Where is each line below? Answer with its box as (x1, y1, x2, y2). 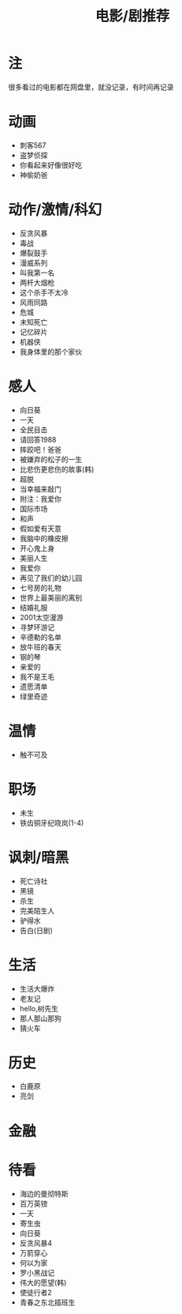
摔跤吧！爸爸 (19, 444, 61, 454)
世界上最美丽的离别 (19, 593, 83, 602)
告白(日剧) (19, 925, 54, 935)
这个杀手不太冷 (19, 288, 69, 297)
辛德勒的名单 (19, 632, 61, 642)
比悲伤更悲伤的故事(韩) (19, 464, 95, 474)
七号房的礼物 (19, 582, 61, 593)
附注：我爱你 (19, 494, 61, 503)
